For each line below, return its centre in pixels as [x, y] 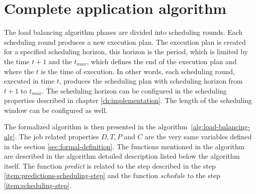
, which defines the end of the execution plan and [162, 61]
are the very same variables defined [198, 137]
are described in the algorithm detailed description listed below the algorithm [122, 156]
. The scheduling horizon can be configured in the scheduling [134, 90]
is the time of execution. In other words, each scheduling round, [138, 71]
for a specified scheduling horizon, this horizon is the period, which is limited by [126, 51]
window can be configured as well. [56, 110]
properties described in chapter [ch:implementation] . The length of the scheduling [128, 100]
